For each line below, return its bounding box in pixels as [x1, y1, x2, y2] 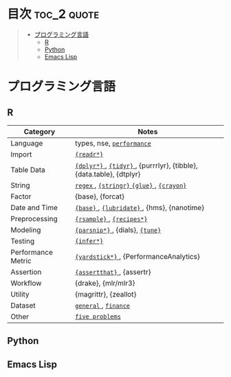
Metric [10, 255, 32, 265]
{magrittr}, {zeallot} [75, 289, 137, 299]
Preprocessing [10, 214, 58, 223]
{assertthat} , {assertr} [75, 267, 151, 277]
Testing [10, 236, 35, 246]
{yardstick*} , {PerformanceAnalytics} [75, 251, 201, 261]
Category [23, 126, 56, 136]
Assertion [10, 267, 42, 277]
